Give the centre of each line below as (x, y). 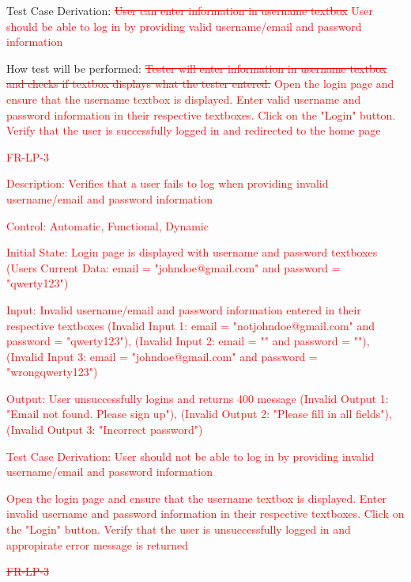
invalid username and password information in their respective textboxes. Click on (205, 514)
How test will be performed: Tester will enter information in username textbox (197, 68)
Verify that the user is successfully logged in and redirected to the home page (194, 130)
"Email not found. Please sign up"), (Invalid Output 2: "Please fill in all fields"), (199, 414)
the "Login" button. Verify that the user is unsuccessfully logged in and (179, 529)
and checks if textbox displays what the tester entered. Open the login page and (200, 84)
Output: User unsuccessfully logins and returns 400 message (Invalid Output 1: (198, 398)
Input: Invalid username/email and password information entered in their (184, 309)
